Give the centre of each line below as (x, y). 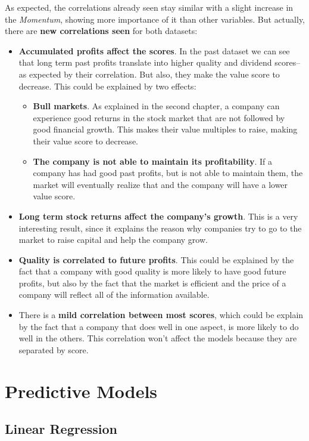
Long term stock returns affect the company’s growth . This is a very (158, 216)
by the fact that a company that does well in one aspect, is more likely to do (159, 326)
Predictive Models (81, 391)
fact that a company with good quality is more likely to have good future (152, 271)
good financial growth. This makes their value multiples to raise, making (165, 129)
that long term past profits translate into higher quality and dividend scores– (160, 62)
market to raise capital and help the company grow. (113, 240)
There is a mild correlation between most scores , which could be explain (161, 315)
